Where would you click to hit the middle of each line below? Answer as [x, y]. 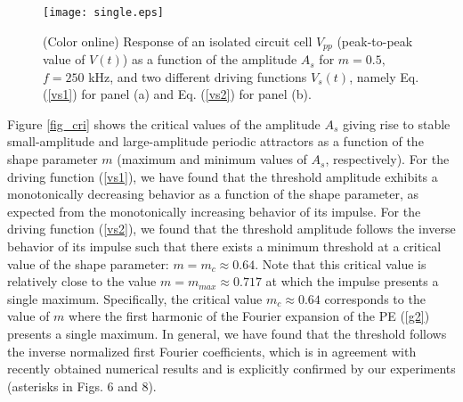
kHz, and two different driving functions [198, 76]
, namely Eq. [384, 76]
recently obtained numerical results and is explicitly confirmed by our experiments [231, 369]
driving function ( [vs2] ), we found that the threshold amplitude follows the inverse [231, 229]
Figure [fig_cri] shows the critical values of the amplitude [164, 123]
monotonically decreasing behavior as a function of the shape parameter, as [213, 194]
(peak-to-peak [375, 41]
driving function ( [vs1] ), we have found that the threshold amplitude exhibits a [223, 176]
